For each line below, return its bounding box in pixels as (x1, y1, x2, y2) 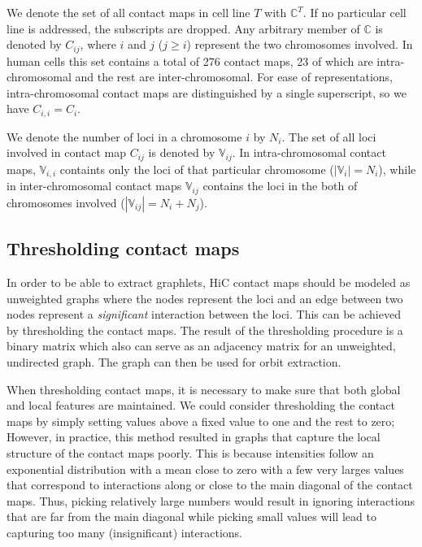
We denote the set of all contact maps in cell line (7, 4, 250, 20)
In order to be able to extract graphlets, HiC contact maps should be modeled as (7, 274, 411, 291)
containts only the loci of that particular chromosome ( (59, 160, 334, 177)
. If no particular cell (302, 4, 407, 20)
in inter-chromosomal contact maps (7, 177, 182, 194)
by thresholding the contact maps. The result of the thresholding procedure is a (7, 321, 403, 338)
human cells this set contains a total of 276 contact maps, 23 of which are (7, 52, 373, 69)
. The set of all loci (281, 128, 376, 145)
